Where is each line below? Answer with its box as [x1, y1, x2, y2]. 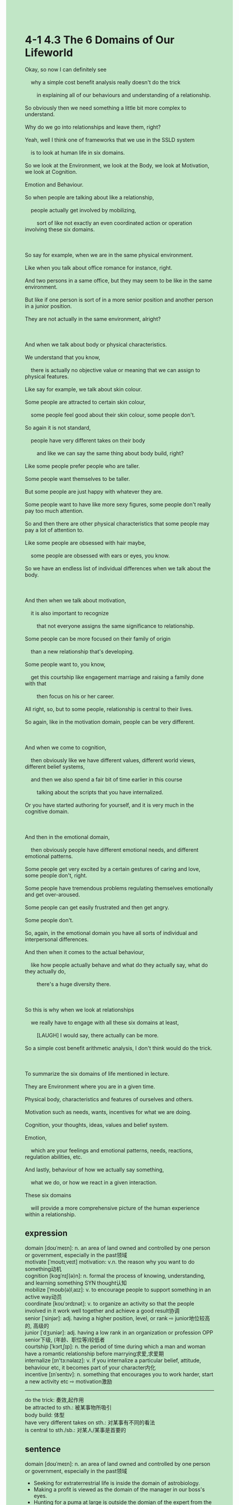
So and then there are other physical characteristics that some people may [25, 520, 210, 527]
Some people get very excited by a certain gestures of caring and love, [25, 865, 201, 872]
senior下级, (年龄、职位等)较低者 [25, 1336, 106, 1343]
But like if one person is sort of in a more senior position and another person [25, 296, 214, 303]
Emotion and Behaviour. [25, 181, 83, 188]
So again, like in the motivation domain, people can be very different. [25, 718, 195, 725]
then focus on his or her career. [36, 692, 115, 700]
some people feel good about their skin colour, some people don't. [30, 411, 196, 418]
